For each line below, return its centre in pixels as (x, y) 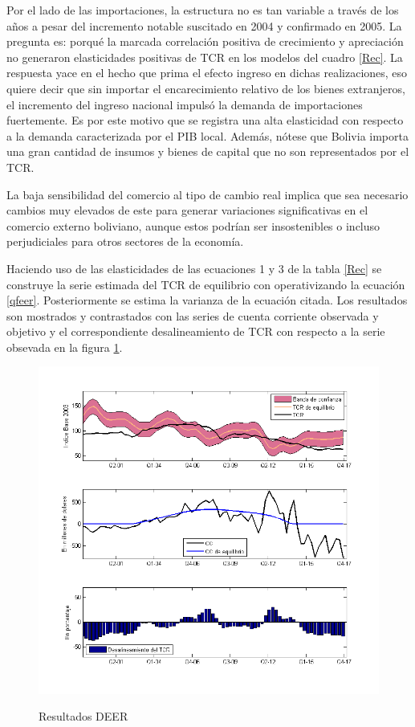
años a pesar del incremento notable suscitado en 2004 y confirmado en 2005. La (204, 25)
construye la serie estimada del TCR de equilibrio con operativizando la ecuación (206, 284)
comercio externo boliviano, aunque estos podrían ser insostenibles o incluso (193, 225)
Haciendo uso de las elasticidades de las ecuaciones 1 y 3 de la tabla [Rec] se (194, 268)
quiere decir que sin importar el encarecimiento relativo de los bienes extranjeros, (206, 88)
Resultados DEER (83, 716)
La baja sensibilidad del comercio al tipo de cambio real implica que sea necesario (207, 194)
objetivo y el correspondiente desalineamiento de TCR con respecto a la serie (196, 331)
